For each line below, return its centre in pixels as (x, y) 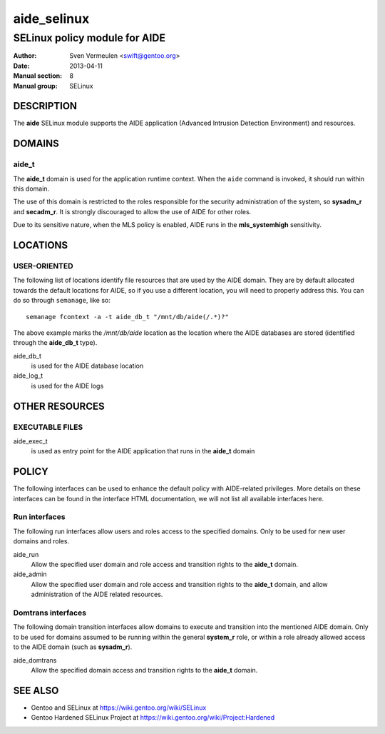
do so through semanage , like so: (62, 301)
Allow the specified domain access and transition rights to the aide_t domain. (144, 670)
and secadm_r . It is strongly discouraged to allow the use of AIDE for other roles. (132, 211)
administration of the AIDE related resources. (97, 594)
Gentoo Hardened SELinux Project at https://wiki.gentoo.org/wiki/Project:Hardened (153, 718)
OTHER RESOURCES (59, 406)
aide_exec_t (30, 441)
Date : (21, 66)
